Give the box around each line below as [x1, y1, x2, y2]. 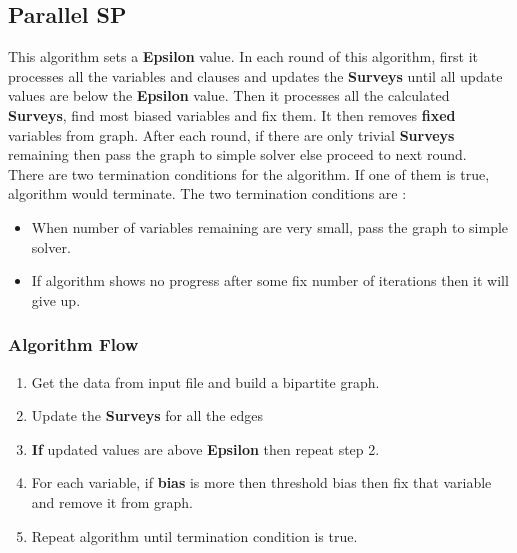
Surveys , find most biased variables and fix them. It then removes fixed [8, 104, 456, 125]
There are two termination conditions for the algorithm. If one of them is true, [8, 163, 490, 184]
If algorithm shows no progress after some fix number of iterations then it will [31, 270, 509, 291]
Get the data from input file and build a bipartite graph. [31, 371, 380, 392]
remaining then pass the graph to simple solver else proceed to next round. [8, 144, 467, 165]
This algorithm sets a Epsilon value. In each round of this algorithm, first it [8, 46, 479, 67]
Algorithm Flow [8, 332, 139, 357]
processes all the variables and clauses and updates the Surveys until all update [8, 65, 503, 86]
